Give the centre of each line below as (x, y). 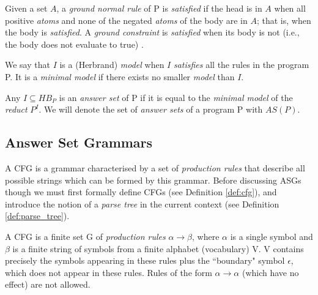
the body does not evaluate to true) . (74, 44)
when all (290, 8)
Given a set (26, 8)
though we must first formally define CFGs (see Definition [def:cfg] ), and (141, 192)
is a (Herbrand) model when (112, 65)
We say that (28, 65)
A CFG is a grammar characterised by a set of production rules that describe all (155, 167)
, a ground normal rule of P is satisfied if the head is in (159, 8)
